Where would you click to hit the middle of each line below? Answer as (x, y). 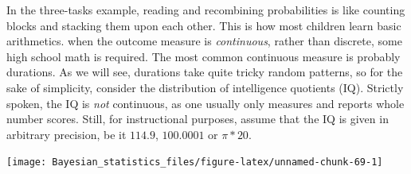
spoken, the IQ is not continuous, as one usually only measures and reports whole (205, 103)
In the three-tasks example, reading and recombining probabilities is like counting (206, 10)
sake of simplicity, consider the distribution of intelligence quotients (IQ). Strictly (205, 87)
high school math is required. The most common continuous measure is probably (204, 56)
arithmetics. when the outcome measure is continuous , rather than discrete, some (204, 41)
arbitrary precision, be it (67, 134)
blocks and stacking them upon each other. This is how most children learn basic (204, 25)
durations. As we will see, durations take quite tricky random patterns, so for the (205, 72)
